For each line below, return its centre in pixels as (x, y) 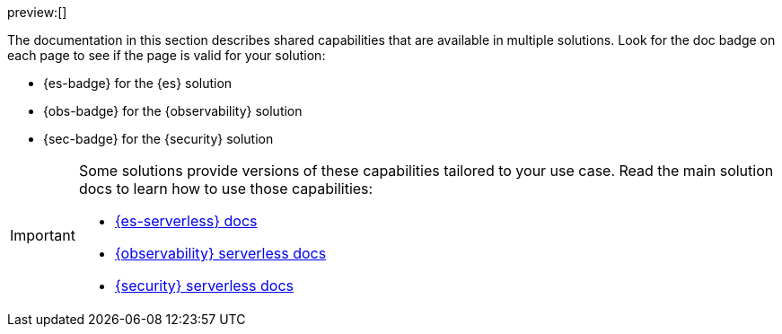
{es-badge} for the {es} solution (138, 83)
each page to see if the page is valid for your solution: (167, 55)
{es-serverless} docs (186, 221)
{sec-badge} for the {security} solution (158, 139)
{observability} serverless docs (220, 253)
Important (43, 235)
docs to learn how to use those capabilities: (226, 189)
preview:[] (37, 12)
